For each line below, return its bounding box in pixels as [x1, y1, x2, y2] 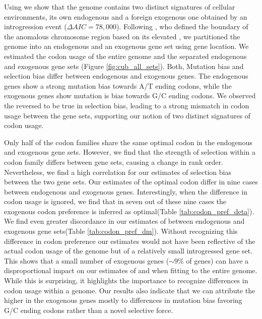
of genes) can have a [186, 255, 249, 266]
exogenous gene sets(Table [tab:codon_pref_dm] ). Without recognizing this [4, 226, 238, 236]
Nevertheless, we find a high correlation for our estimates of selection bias [4, 166, 231, 177]
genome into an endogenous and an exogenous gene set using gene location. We [4, 41, 249, 51]
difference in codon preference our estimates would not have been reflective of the [4, 235, 255, 246]
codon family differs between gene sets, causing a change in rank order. [4, 156, 223, 167]
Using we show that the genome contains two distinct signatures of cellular [4, 2, 235, 12]
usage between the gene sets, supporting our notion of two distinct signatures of [4, 110, 251, 120]
